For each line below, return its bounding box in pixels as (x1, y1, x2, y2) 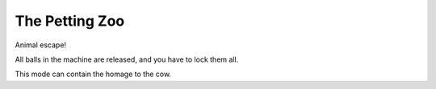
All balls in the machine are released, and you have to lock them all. (15, 55, 239, 64)
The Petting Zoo (15, 12, 125, 30)
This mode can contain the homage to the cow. (15, 69, 172, 79)
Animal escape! (15, 40, 67, 50)
